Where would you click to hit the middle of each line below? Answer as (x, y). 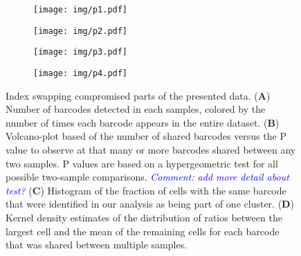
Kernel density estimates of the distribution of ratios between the (144, 217)
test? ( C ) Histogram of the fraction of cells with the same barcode (146, 190)
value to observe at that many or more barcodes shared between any (151, 149)
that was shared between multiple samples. (97, 245)
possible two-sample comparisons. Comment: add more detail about (147, 177)
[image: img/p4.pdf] (81, 73)
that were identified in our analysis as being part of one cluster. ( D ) (150, 204)
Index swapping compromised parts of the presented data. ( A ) (138, 95)
